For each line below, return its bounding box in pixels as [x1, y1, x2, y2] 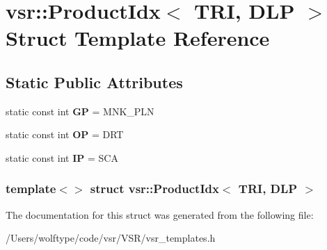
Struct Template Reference [6, 24, 270, 52]
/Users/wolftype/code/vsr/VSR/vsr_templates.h [6, 231, 216, 245]
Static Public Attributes [6, 71, 183, 92]
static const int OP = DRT [6, 127, 124, 142]
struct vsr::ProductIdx [90, 180, 219, 197]
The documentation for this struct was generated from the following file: [6, 207, 314, 222]
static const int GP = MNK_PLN [6, 103, 154, 118]
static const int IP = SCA [6, 150, 118, 165]
